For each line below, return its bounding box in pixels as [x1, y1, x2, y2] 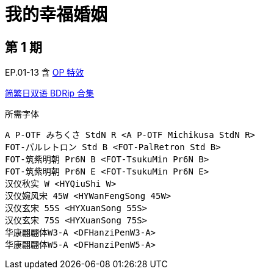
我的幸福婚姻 [5, 4, 108, 25]
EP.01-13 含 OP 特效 [5, 67, 84, 78]
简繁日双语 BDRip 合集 [5, 88, 95, 99]
